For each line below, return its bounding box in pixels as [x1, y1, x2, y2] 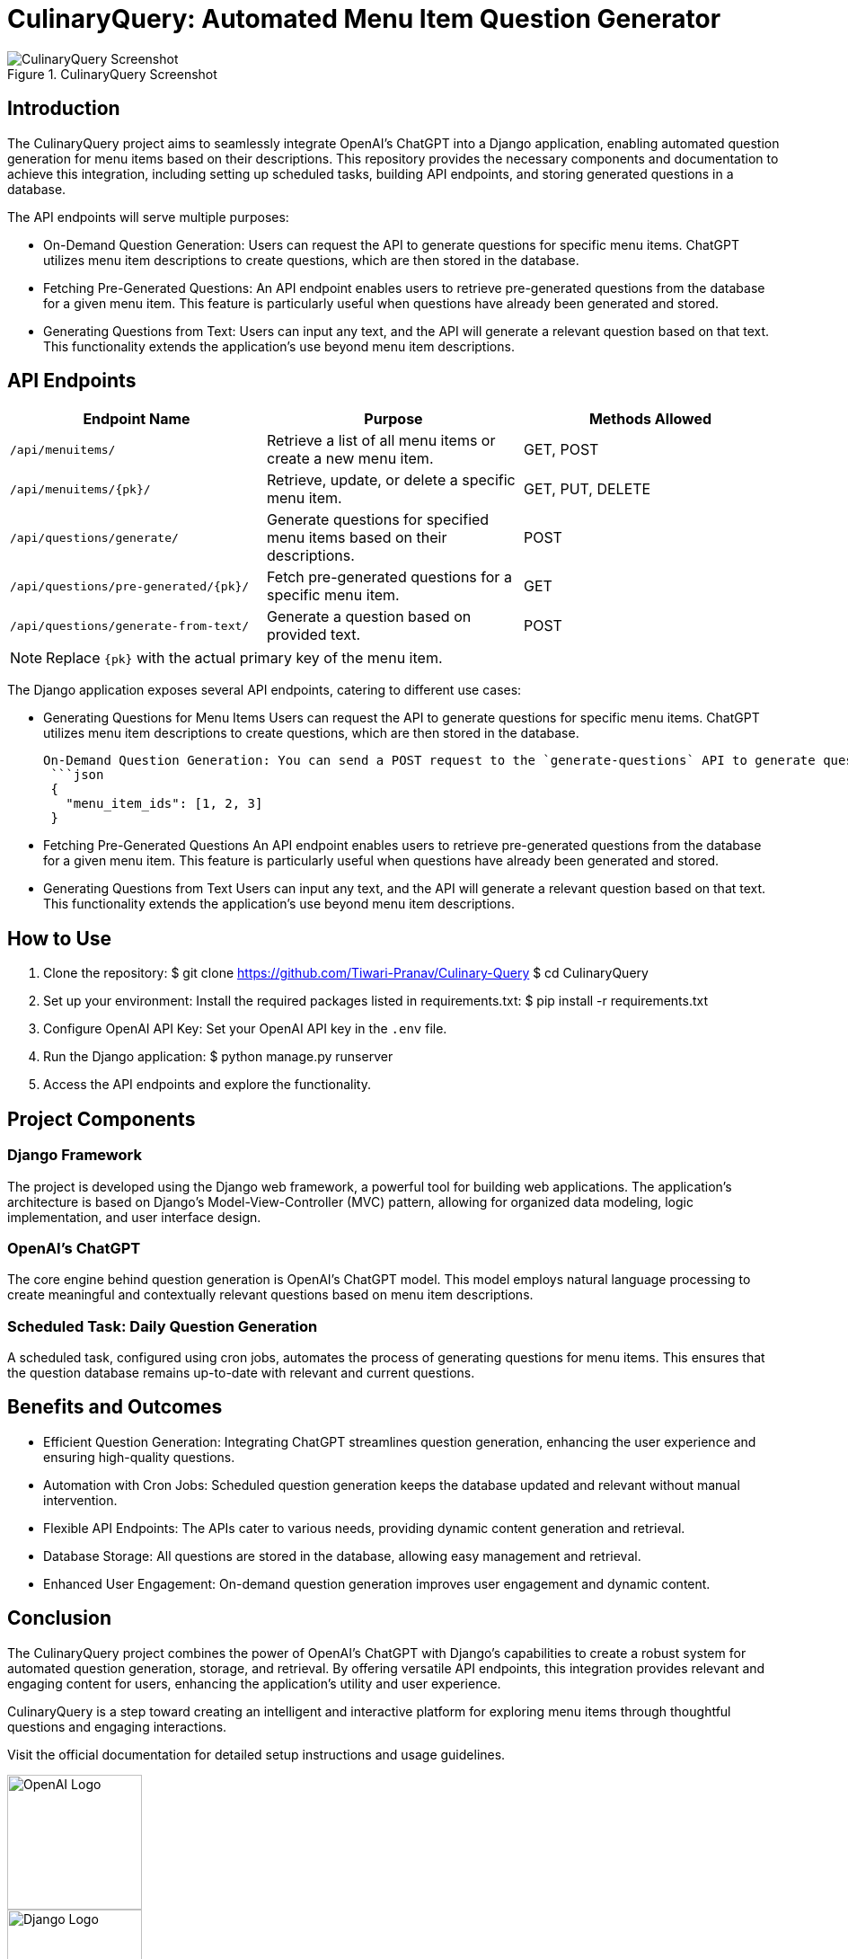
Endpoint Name [83, 410, 190, 429]
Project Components [7, 1107, 196, 1130]
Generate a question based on [266, 607, 472, 626]
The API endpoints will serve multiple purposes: [7, 208, 289, 225]
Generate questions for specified [266, 510, 490, 529]
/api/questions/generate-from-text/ [10, 618, 250, 633]
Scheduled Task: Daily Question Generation [7, 1316, 318, 1335]
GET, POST [523, 440, 599, 459]
